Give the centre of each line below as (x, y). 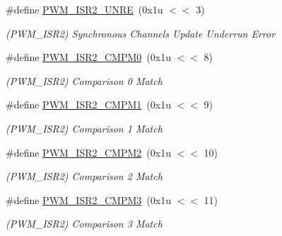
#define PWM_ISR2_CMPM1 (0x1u (88, 105)
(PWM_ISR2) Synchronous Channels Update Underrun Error (141, 33)
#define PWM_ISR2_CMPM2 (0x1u (88, 152)
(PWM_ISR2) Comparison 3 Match (84, 224)
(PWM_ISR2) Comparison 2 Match (84, 176)
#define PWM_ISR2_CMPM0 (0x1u (88, 57)
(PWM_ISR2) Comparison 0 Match (84, 80)
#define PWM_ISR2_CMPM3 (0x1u (88, 200)
